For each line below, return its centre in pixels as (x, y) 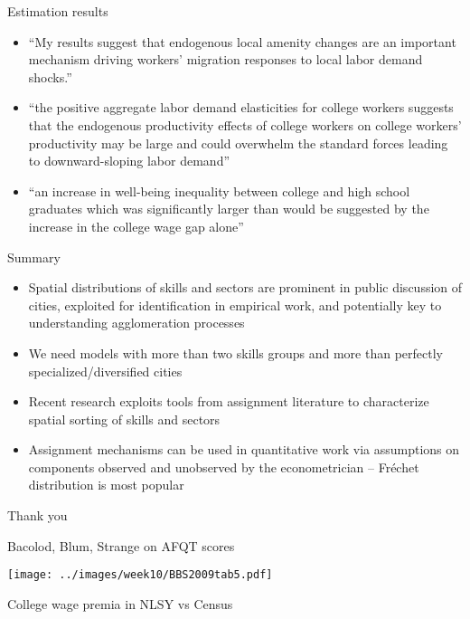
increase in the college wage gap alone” (136, 226)
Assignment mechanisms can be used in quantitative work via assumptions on (244, 449)
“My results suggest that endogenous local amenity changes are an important (242, 41)
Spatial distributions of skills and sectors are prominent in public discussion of (245, 287)
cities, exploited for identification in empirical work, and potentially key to (235, 305)
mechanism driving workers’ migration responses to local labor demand (226, 59)
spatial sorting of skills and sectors (124, 419)
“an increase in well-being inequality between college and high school (219, 190)
